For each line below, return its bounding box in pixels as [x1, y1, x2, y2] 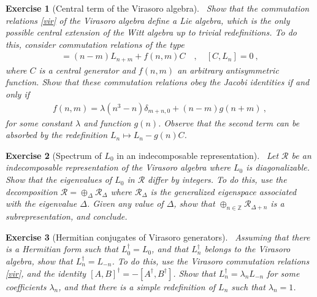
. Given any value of [86, 197, 164, 210]
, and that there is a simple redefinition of [58, 280, 216, 293]
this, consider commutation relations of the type [6, 37, 185, 50]
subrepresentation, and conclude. [6, 210, 128, 223]
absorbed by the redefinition [6, 128, 108, 141]
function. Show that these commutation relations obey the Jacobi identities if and [6, 75, 310, 88]
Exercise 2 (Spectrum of [6, 148, 102, 161]
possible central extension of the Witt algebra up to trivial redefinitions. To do [6, 26, 297, 39]
